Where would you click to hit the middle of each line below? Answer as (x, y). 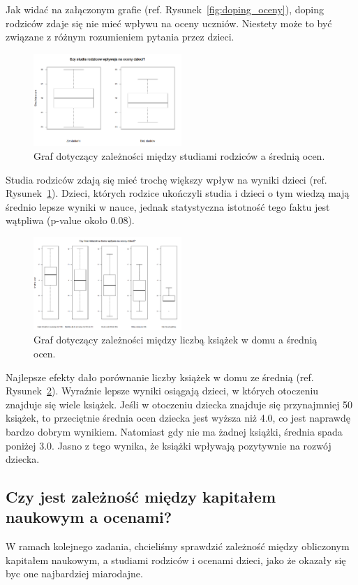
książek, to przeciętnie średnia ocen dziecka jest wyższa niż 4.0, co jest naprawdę (178, 418)
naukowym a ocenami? (89, 517)
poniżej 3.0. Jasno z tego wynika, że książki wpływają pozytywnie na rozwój (169, 445)
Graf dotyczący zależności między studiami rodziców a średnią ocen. (179, 156)
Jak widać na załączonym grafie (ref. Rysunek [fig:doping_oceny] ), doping (165, 9)
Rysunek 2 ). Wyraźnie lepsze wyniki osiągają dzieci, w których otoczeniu (162, 391)
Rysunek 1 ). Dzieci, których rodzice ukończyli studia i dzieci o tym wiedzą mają (178, 193)
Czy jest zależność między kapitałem (141, 497)
